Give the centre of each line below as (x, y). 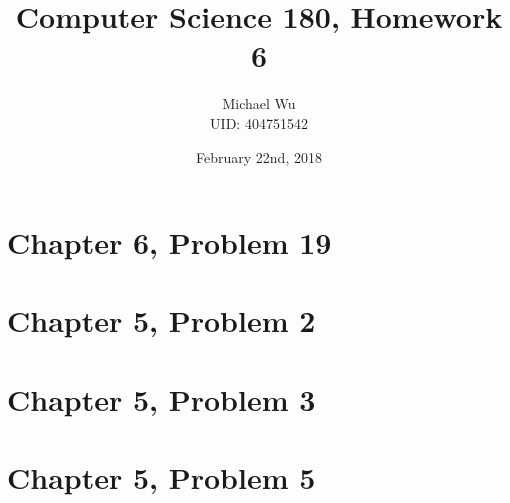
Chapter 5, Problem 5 (161, 477)
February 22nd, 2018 (259, 156)
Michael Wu (259, 103)
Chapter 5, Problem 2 (161, 320)
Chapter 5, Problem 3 (161, 398)
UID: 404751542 (259, 122)
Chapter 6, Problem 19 (169, 242)
